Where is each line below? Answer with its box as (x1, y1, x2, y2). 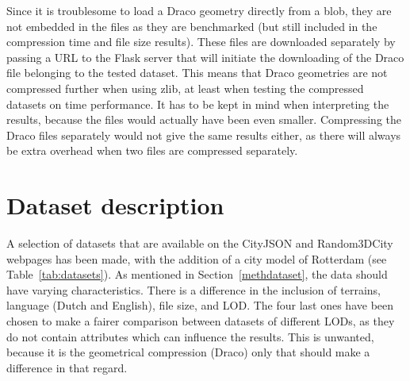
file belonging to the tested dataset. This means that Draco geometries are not (6, 64, 388, 81)
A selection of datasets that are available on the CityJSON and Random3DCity (6, 235, 393, 252)
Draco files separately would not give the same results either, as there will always (6, 126, 401, 143)
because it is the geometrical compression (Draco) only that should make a (6, 344, 370, 360)
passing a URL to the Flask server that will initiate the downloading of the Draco (6, 48, 404, 65)
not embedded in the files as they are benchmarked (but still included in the (6, 17, 377, 34)
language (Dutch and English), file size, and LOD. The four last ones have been (6, 297, 394, 314)
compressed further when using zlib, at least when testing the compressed (6, 79, 364, 96)
